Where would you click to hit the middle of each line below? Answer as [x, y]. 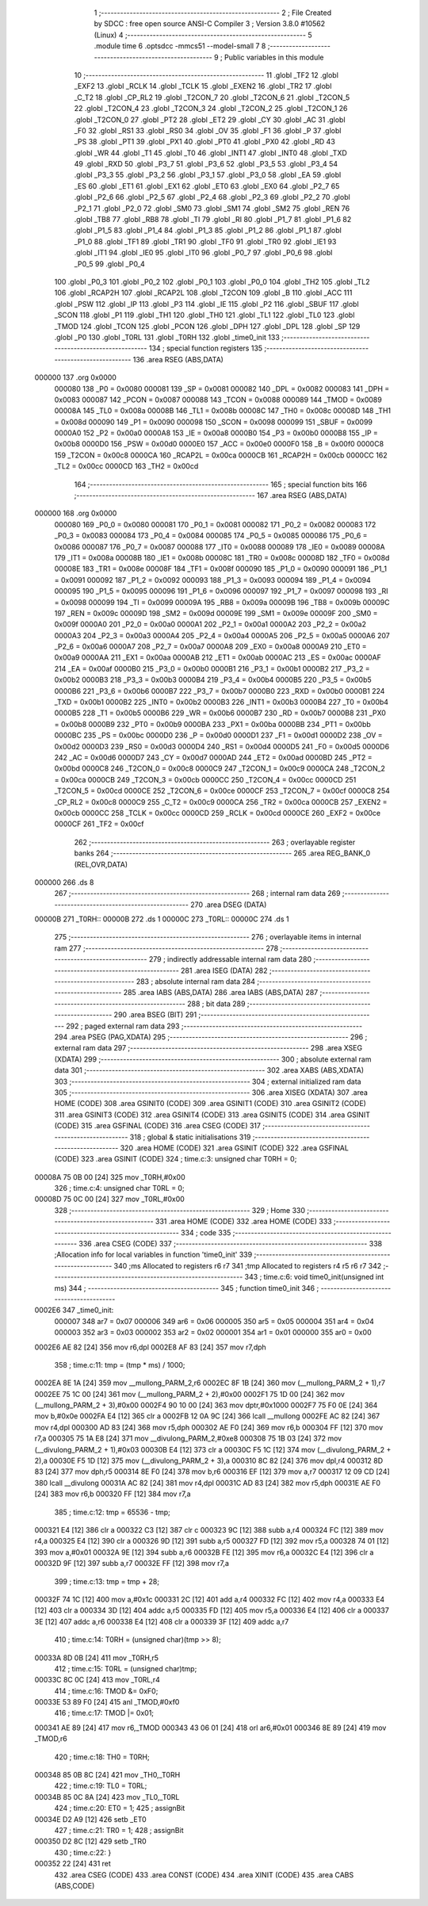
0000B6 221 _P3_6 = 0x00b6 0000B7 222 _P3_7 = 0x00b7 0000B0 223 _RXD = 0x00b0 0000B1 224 [220, 691]
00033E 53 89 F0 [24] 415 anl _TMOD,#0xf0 [107, 1702]
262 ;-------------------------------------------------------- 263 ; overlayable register [215, 842]
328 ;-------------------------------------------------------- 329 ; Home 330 [180, 1210]
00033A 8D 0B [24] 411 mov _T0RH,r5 [96, 1658]
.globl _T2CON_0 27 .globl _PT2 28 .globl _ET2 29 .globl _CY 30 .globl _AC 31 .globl [210, 120]
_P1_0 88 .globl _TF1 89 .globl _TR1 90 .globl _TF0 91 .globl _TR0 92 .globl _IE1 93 [205, 241]
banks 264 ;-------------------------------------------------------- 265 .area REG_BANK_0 [222, 853]
